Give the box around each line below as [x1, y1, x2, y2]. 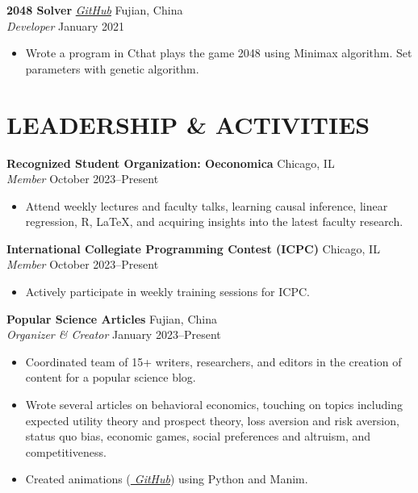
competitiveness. [25, 443, 107, 460]
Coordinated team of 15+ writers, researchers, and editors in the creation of [25, 353, 402, 370]
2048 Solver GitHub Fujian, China [6, 2, 183, 18]
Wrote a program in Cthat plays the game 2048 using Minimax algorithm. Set [25, 44, 412, 61]
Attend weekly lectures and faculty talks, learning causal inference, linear [25, 197, 388, 214]
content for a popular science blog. [25, 369, 196, 386]
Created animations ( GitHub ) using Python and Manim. [25, 470, 308, 487]
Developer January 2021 [6, 17, 124, 34]
